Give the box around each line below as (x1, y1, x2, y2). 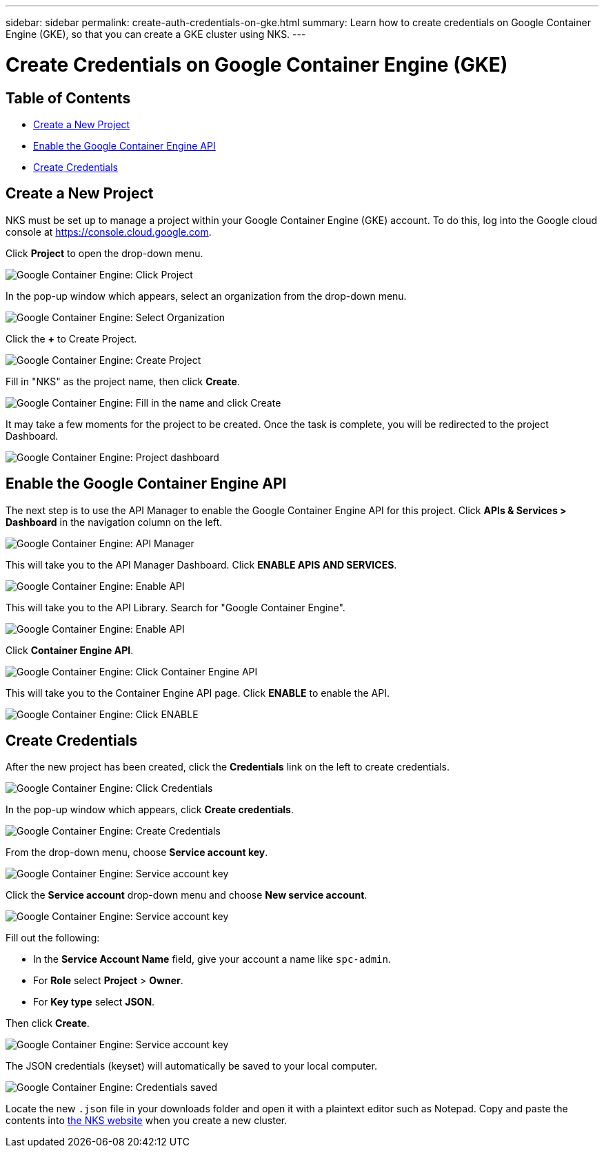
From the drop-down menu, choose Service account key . (6, 846, 268, 859)
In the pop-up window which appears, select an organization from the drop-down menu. (6, 289, 407, 302)
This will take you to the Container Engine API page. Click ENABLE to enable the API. (6, 686, 390, 699)
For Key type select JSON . (33, 996, 155, 1008)
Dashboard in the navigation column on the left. (6, 516, 223, 528)
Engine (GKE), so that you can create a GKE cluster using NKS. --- (6, 28, 306, 40)
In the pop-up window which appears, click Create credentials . (6, 804, 294, 816)
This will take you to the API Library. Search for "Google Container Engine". (6, 601, 345, 613)
